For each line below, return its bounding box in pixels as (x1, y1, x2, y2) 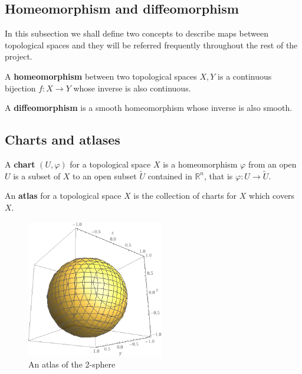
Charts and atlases (5, 130, 120, 149)
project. (5, 50, 32, 63)
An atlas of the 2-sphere (28, 358, 116, 370)
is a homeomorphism (163, 158, 238, 170)
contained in (147, 169, 192, 182)
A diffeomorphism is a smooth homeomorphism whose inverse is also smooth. (5, 101, 293, 114)
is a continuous (218, 70, 272, 82)
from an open (248, 158, 297, 170)
